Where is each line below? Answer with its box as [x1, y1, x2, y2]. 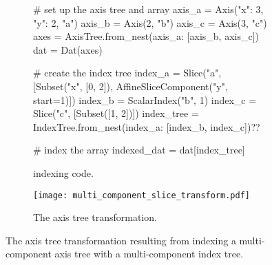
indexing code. [33, 165, 94, 180]
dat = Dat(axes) [33, 42, 103, 56]
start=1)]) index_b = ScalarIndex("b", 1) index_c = [33, 92, 257, 107]
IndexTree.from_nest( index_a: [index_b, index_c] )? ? [33, 119, 260, 134]
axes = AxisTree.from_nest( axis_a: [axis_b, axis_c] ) [33, 29, 259, 43]
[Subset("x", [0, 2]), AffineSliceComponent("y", [33, 78, 228, 93]
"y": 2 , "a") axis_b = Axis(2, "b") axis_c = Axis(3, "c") [33, 15, 267, 30]
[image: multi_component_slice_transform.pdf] [33, 190, 250, 200]
